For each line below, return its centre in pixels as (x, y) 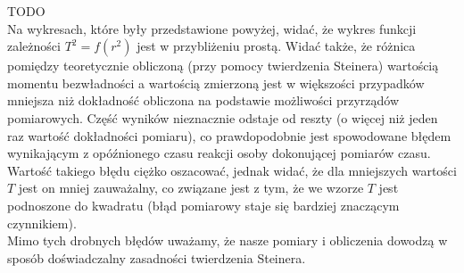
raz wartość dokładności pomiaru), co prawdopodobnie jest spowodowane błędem (229, 135)
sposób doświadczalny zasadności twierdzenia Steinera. (157, 257)
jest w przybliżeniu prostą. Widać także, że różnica (276, 46)
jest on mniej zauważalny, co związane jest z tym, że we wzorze (191, 188)
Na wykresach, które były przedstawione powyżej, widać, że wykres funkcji (212, 28)
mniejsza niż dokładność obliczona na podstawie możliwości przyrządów (203, 100)
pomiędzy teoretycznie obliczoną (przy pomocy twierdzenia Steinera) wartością (223, 66)
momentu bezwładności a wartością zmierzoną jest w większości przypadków (216, 83)
